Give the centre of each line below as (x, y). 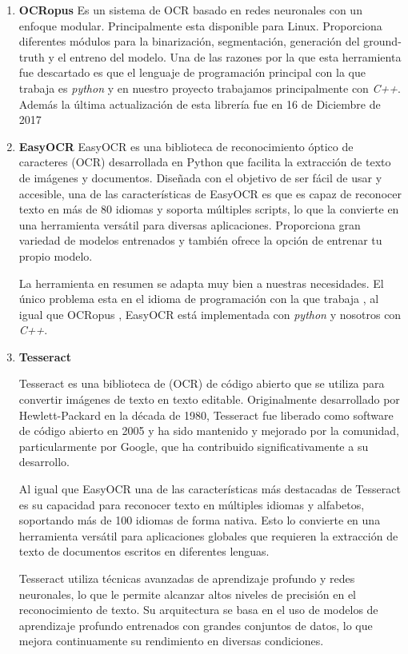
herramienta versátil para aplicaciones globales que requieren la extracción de (208, 535)
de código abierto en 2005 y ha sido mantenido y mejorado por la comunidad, (209, 431)
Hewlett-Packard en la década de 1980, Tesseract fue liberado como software (206, 415)
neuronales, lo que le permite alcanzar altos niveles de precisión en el (187, 594)
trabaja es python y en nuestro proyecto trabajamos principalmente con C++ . (210, 88)
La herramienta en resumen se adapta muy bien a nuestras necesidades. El (201, 283)
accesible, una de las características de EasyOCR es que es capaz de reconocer (210, 193)
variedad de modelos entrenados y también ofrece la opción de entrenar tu (200, 240)
